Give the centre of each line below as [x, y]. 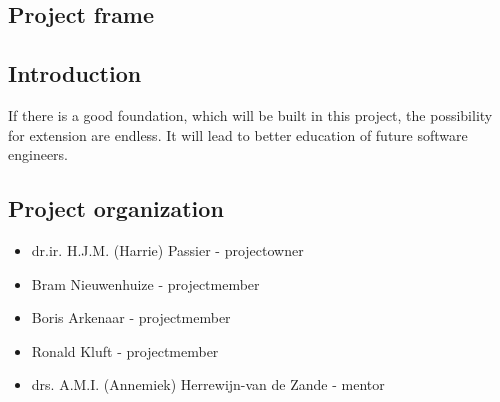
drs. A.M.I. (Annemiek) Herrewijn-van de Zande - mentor [208, 384]
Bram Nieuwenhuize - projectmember [145, 283]
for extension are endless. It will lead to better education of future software [238, 134]
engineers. [38, 154]
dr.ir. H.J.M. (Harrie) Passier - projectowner [167, 249]
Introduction [75, 73]
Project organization [116, 208]
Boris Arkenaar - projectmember [131, 317]
